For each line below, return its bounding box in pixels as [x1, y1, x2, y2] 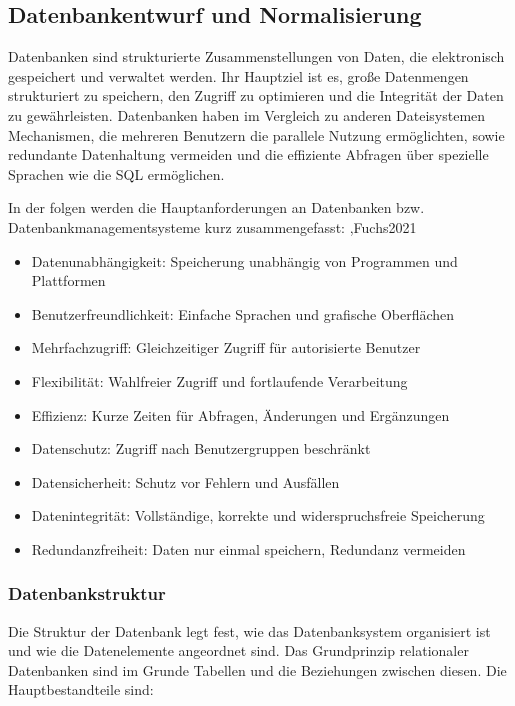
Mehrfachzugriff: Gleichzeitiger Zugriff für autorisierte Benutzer [31, 337, 421, 358]
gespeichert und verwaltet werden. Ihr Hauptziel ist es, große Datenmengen [8, 65, 469, 86]
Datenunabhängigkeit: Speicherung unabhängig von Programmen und [31, 250, 458, 271]
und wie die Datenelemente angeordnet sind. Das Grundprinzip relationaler [8, 640, 469, 661]
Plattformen [31, 270, 106, 291]
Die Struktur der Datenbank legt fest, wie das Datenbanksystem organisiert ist [8, 620, 491, 641]
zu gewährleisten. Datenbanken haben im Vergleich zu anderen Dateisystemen [8, 104, 486, 125]
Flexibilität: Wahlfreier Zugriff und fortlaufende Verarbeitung [31, 370, 408, 391]
